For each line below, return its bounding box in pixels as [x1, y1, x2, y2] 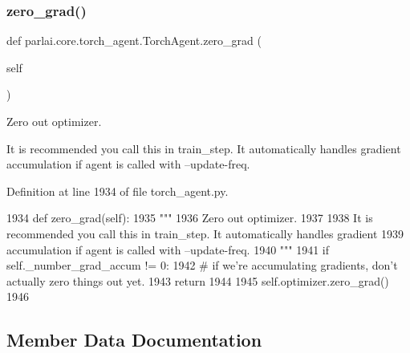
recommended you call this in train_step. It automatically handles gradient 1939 [6, 225, 404, 241]
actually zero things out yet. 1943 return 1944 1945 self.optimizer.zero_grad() [6, 272, 389, 289]
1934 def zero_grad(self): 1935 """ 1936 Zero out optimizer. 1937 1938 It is [6, 209, 373, 226]
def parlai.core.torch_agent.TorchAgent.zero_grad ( [6, 32, 262, 49]
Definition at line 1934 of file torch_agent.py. [6, 182, 229, 199]
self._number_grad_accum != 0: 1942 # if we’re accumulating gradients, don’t [6, 257, 398, 274]
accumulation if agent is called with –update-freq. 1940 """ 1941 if [6, 241, 330, 258]
